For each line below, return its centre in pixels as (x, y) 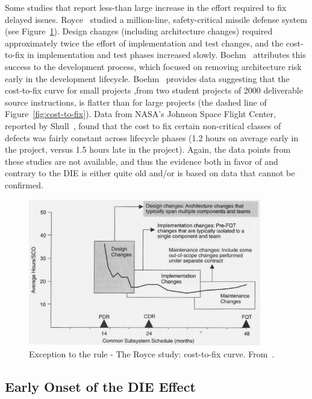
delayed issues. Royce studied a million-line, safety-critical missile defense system (156, 19)
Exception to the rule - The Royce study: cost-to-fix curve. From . (152, 353)
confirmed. (24, 184)
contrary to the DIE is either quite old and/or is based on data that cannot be (150, 173)
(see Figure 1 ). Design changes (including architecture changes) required (139, 31)
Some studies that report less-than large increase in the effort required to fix (146, 7)
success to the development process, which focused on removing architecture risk (153, 66)
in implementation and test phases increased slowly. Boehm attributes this (166, 55)
